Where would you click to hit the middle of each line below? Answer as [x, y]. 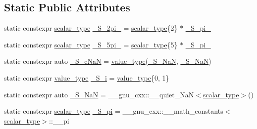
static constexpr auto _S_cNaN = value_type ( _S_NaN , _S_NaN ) [108, 61]
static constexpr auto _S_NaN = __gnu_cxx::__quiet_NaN [99, 94]
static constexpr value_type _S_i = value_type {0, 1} [87, 77]
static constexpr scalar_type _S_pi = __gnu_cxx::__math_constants [114, 111]
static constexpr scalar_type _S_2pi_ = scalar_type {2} [91, 28]
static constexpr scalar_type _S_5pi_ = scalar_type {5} [91, 44]
